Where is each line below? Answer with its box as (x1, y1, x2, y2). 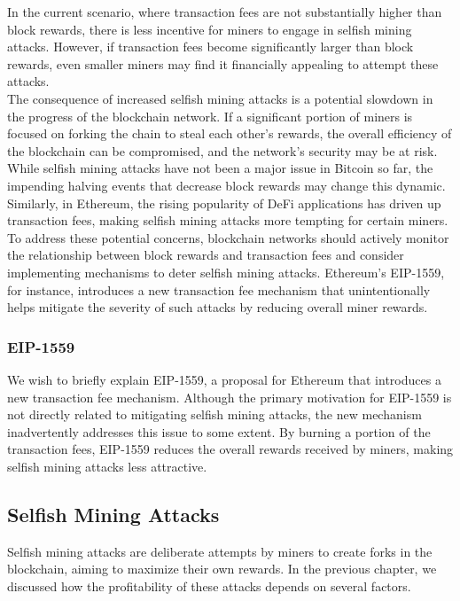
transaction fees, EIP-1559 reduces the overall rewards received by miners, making (7, 440, 454, 458)
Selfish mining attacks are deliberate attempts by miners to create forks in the (7, 542, 433, 560)
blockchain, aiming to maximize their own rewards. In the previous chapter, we (7, 559, 437, 578)
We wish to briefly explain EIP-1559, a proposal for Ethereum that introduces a (7, 370, 441, 388)
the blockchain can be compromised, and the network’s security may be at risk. (7, 141, 438, 160)
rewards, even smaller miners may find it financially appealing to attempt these (7, 54, 439, 73)
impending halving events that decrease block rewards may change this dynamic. (7, 176, 446, 194)
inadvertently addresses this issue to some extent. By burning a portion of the (7, 422, 431, 441)
